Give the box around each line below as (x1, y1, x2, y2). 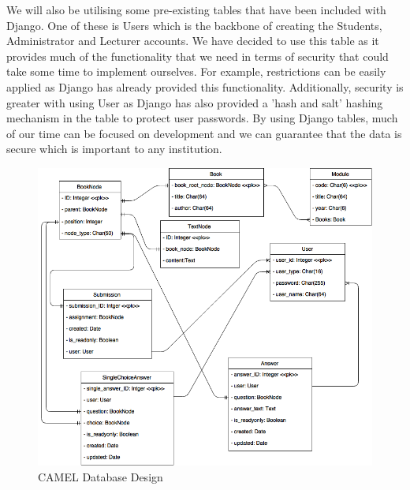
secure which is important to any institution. (6, 140, 222, 157)
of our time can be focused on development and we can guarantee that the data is (6, 125, 402, 141)
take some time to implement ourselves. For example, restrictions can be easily (6, 63, 386, 80)
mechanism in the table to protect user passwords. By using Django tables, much (6, 110, 398, 126)
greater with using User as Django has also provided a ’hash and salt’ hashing (6, 94, 383, 110)
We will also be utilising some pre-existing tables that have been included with (6, 2, 386, 17)
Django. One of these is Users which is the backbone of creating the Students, (6, 17, 382, 33)
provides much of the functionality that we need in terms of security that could (6, 47, 389, 64)
